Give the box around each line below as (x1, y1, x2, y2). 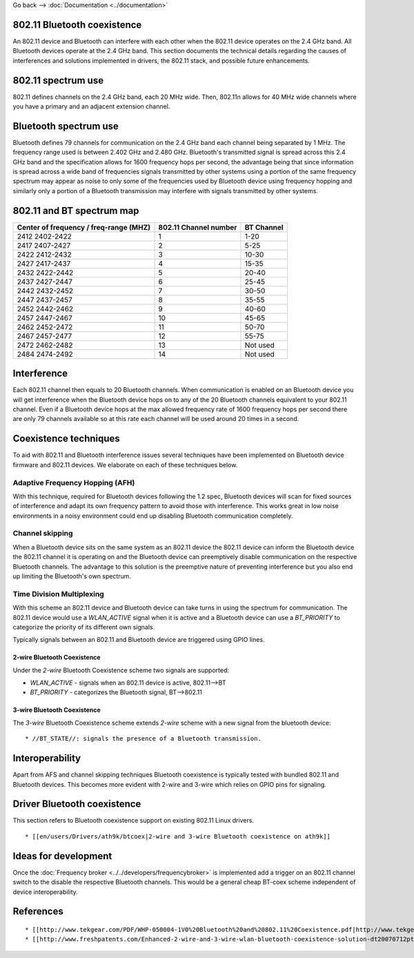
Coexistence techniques (12, 433, 120, 444)
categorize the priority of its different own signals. (12, 623, 155, 631)
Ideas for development (12, 850, 112, 862)
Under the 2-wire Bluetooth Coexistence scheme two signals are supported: (12, 666, 230, 674)
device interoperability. (12, 888, 79, 896)
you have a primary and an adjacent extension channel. (12, 102, 170, 110)
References (12, 906, 63, 917)
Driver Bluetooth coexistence (12, 798, 141, 810)
